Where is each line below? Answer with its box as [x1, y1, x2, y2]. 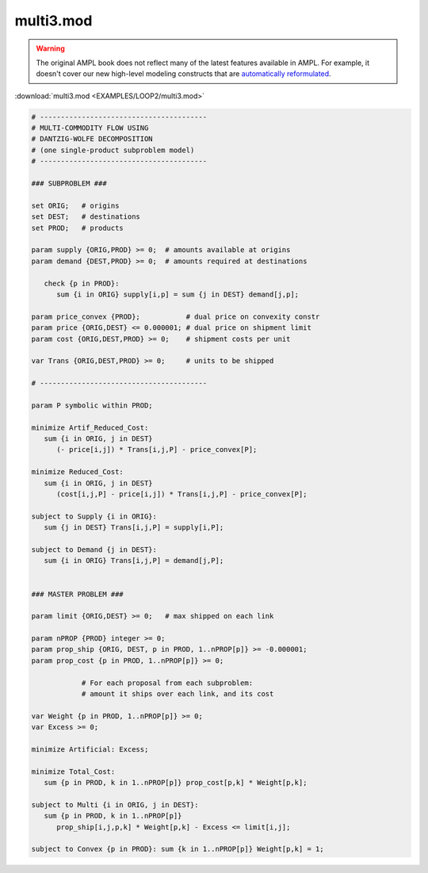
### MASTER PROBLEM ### [31, 589, 124, 599]
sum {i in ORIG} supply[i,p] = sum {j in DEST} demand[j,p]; [56, 289, 300, 299]
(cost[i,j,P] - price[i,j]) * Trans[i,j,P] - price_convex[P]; [56, 489, 308, 499]
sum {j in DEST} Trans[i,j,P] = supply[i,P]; [44, 523, 224, 532]
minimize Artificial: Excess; [31, 745, 149, 753]
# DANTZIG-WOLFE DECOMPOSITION [31, 135, 154, 144]
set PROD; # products [31, 223, 124, 232]
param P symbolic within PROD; [31, 400, 154, 410]
